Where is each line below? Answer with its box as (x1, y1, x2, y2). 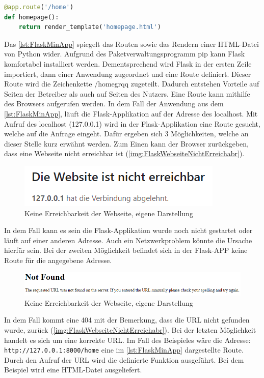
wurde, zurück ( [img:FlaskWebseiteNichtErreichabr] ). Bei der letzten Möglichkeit (4, 325, 256, 335)
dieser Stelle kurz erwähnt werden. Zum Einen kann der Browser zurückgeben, (4, 138, 249, 149)
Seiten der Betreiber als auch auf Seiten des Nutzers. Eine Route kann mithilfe (4, 88, 250, 99)
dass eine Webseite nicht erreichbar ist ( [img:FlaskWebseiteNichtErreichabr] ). (4, 148, 245, 159)
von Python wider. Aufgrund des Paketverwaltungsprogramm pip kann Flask (4, 48, 245, 59)
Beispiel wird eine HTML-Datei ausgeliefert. (4, 364, 142, 375)
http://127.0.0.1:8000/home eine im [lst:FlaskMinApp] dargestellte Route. (4, 344, 244, 355)
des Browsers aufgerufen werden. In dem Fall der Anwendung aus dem (4, 98, 224, 109)
